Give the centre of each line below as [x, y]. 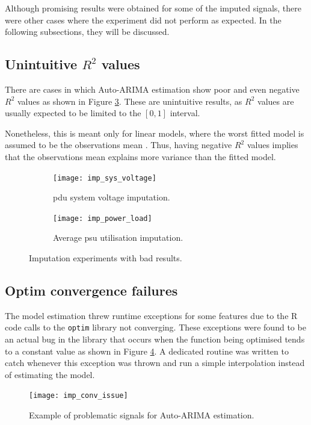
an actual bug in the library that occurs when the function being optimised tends [155, 339]
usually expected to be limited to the [73, 113]
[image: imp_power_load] [103, 218]
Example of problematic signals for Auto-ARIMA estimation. [142, 415]
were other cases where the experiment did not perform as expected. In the [143, 20]
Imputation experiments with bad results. [106, 258]
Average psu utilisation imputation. [118, 237]
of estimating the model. [50, 374]
